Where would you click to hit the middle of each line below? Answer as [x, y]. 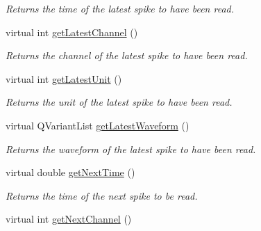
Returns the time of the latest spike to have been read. [120, 8]
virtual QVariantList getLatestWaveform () [98, 125]
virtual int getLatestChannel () [72, 32]
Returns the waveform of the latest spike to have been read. [131, 149]
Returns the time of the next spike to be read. [102, 195]
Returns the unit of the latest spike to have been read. [119, 102]
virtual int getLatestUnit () [64, 78]
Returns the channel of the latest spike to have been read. [127, 55]
